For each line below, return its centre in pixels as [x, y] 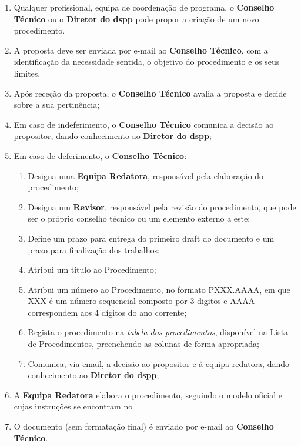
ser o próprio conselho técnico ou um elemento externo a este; [139, 218]
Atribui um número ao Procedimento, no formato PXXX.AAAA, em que [159, 289]
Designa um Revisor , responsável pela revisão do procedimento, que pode [162, 207]
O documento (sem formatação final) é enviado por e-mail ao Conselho [144, 426]
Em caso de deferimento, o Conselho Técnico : [100, 155]
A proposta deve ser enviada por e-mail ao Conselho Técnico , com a [141, 50]
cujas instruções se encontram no [73, 406]
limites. [27, 73]
